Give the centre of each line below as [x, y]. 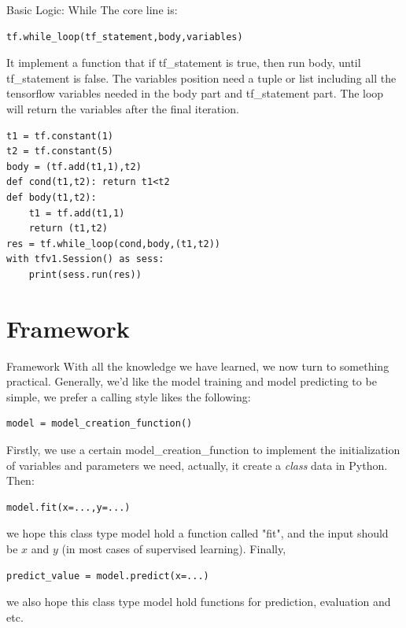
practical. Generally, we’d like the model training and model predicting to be [192, 381]
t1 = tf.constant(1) [60, 136]
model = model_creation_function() [100, 424]
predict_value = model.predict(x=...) [108, 576]
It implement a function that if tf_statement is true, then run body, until [184, 63]
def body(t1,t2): [52, 197]
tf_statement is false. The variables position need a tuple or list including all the [201, 78]
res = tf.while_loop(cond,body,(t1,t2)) [114, 244]
